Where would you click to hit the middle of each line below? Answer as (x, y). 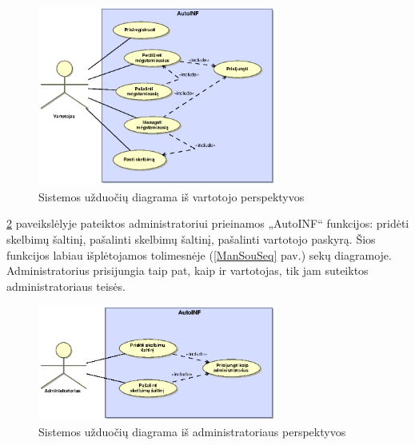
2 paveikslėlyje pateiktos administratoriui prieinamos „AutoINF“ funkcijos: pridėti (208, 223)
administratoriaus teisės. (66, 286)
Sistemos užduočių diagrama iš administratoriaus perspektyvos (192, 432)
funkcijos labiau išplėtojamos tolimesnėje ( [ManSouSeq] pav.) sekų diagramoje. (199, 254)
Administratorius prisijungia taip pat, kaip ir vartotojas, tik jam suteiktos (188, 270)
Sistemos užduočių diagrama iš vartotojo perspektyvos (172, 196)
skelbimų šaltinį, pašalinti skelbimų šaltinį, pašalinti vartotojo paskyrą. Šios (191, 238)
